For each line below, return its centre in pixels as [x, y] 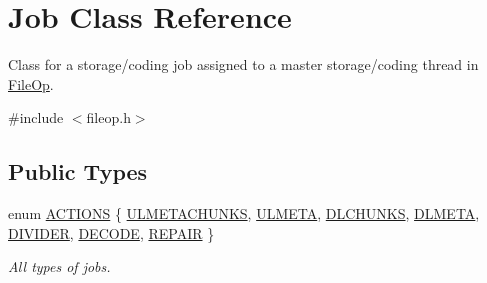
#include [36, 117]
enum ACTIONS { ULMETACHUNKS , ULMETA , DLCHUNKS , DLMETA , [244, 213]
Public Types [78, 171]
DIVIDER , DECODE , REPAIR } [111, 232]
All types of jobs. [59, 266]
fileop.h [108, 117]
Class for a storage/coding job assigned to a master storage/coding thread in [243, 64]
